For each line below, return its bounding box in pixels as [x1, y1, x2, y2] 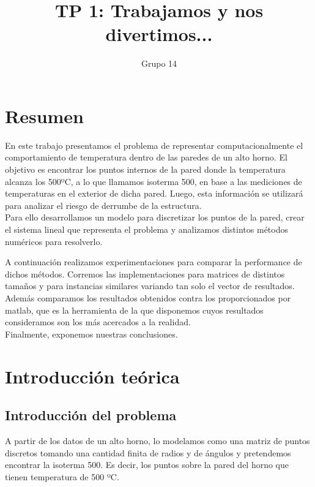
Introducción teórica [5, 363, 180, 388]
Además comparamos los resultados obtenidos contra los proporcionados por [5, 291, 291, 304]
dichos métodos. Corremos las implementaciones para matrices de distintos [5, 267, 285, 280]
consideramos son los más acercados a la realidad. [5, 315, 191, 328]
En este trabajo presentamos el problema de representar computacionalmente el [5, 138, 303, 151]
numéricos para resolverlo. [5, 235, 103, 247]
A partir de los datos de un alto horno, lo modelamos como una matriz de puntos [5, 434, 310, 447]
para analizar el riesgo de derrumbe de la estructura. [5, 198, 202, 211]
